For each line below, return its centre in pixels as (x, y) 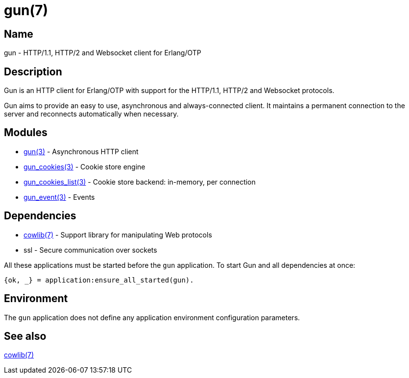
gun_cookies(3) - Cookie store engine (84, 166)
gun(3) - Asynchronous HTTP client (81, 151)
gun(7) (26, 10)
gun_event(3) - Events (59, 197)
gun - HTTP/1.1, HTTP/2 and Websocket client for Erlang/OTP (103, 53)
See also (25, 336)
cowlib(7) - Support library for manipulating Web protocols (118, 235)
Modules (26, 133)
